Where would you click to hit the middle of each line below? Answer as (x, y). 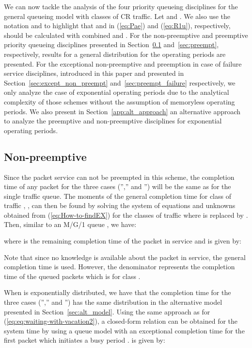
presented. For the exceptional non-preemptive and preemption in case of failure (123, 63)
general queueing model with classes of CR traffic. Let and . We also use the (117, 16)
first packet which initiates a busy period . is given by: (85, 340)
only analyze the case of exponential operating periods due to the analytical (117, 92)
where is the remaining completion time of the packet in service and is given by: (123, 241)
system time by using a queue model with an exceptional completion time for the (124, 330)
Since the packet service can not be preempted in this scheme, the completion (119, 177)
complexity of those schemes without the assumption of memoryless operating (119, 101)
